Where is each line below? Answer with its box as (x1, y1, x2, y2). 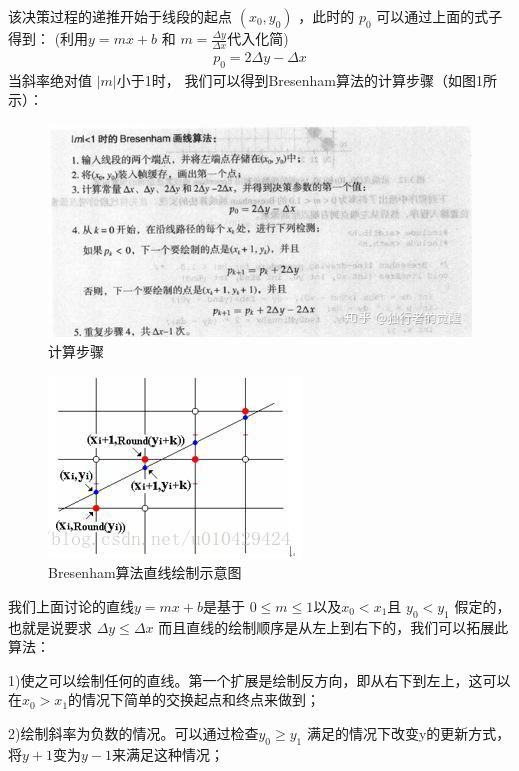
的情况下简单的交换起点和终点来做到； (68, 689, 321, 710)
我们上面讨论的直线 (8, 595, 134, 616)
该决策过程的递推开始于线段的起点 (8, 6, 232, 26)
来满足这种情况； (112, 743, 224, 764)
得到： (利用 (8, 28, 89, 48)
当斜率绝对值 (8, 69, 92, 90)
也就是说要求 (8, 616, 92, 637)
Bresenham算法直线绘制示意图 (48, 562, 242, 583)
